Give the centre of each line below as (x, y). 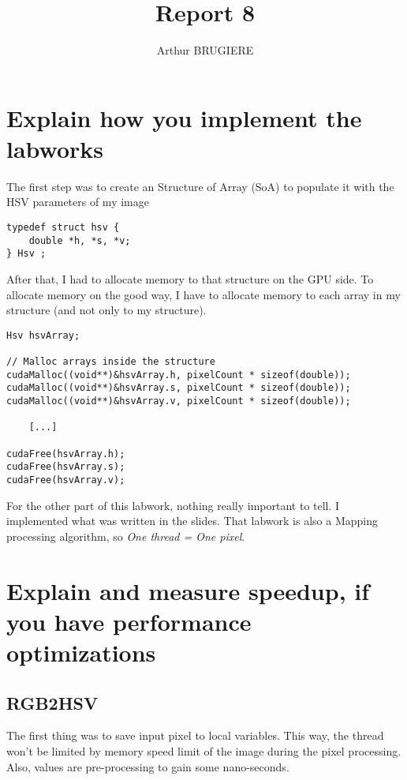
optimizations (81, 652)
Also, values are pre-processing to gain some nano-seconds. (148, 766)
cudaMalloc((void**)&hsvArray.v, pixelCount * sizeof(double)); (179, 401)
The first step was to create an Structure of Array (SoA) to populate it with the (200, 186)
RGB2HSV (52, 702)
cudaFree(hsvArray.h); (66, 454)
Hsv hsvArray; (43, 335)
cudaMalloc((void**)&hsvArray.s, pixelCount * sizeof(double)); (179, 388)
